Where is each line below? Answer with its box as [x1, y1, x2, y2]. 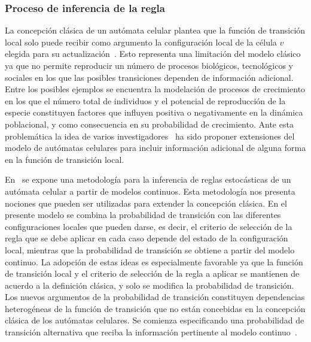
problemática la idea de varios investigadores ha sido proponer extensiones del [5, 129, 295, 142]
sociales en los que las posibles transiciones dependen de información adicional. [5, 71, 294, 83]
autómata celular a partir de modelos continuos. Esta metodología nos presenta [5, 184, 295, 197]
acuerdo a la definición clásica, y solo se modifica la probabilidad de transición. [5, 279, 294, 291]
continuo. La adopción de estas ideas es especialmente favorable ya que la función [5, 255, 303, 268]
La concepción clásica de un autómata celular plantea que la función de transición [5, 24, 306, 37]
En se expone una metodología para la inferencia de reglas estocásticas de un [5, 173, 291, 186]
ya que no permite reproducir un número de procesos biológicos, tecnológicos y [5, 59, 293, 71]
